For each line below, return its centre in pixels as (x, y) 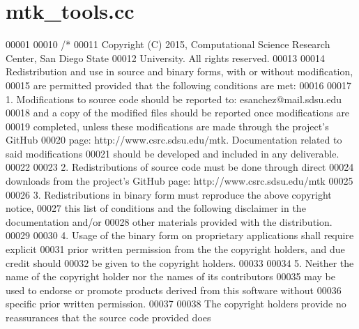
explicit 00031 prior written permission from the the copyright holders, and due (175, 249)
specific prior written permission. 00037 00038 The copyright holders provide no (176, 304)
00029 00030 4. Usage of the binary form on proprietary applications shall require (180, 235)
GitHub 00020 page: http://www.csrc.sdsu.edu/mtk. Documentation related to (174, 140)
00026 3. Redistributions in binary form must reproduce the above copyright (169, 194)
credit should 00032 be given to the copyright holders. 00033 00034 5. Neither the (180, 262)
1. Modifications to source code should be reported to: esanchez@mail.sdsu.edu (174, 99)
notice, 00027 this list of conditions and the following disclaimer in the (156, 208)
